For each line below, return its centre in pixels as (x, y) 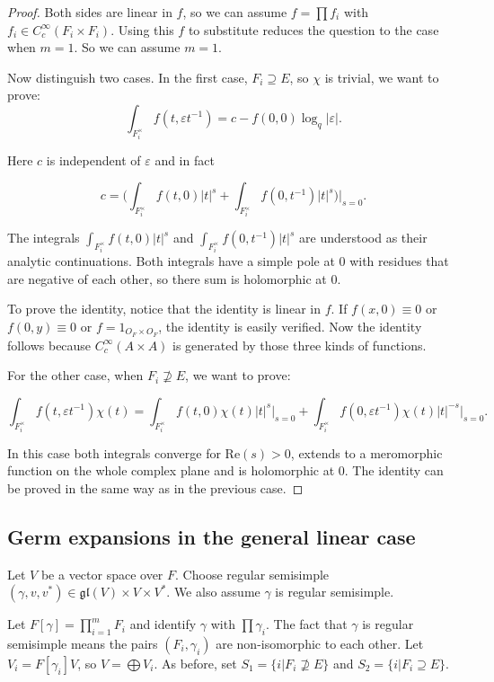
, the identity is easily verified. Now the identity (290, 326)
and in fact (185, 159)
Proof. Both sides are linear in (90, 12)
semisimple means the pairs (83, 643)
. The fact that (306, 624)
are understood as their (363, 238)
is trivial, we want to (382, 77)
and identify (163, 624)
